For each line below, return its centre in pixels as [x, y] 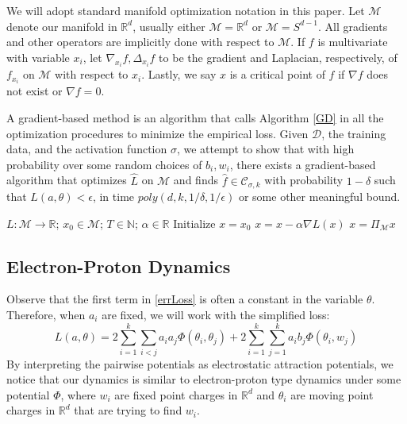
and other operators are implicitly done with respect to [140, 42]
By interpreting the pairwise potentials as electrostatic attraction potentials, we [200, 363]
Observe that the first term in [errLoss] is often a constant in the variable [185, 299]
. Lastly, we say [179, 74]
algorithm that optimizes [67, 180]
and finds [196, 180]
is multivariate [353, 42]
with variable [38, 57]
